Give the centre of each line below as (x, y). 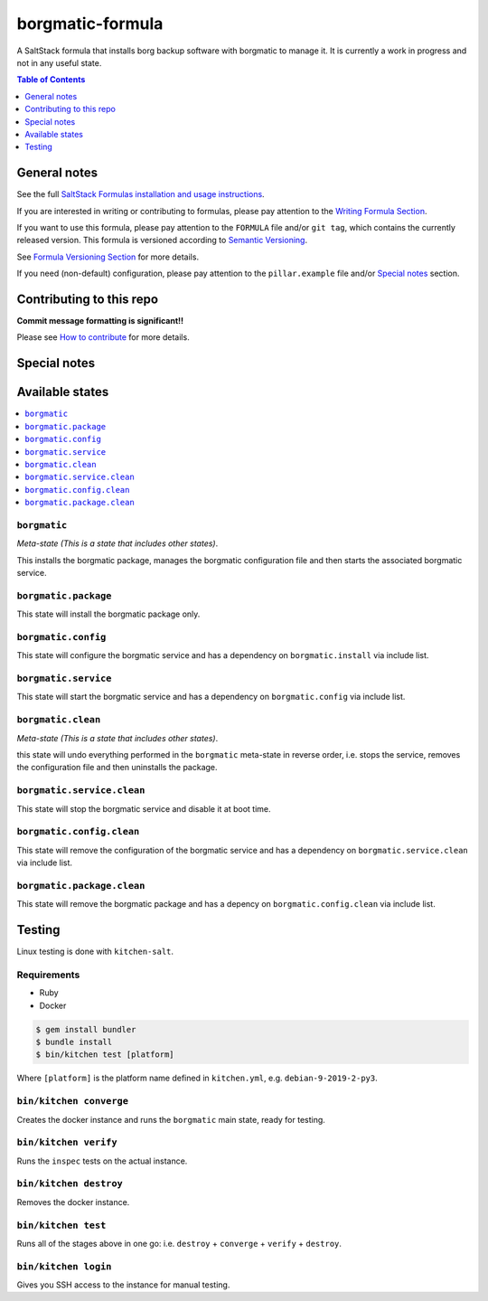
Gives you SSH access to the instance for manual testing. (123, 1285)
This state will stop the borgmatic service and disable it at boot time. (144, 808)
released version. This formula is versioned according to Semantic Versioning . (162, 240)
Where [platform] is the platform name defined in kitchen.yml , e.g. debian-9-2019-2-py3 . (197, 1078)
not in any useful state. (59, 62)
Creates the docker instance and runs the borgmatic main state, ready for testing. (171, 1119)
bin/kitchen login (64, 1266)
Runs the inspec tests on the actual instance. (102, 1161)
